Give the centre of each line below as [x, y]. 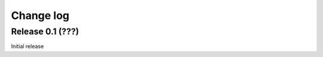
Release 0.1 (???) [45, 31]
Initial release [28, 46]
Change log [40, 15]
